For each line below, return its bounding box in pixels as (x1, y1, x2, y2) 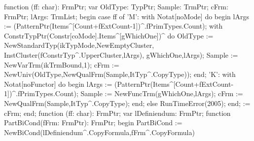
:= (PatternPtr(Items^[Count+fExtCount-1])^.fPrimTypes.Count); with (4, 21, 223, 31)
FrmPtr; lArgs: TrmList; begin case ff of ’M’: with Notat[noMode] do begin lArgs (4, 11, 249, 21)
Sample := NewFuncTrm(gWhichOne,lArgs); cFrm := (80, 88, 243, 99)
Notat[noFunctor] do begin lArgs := (4, 78, 112, 89)
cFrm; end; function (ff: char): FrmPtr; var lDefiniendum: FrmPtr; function (4, 107, 231, 118)
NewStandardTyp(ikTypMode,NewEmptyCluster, (4, 40, 154, 50)
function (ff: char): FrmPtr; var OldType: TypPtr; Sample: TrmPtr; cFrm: (4, 1, 228, 11)
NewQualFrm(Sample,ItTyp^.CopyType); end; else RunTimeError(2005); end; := (4, 98, 251, 108)
